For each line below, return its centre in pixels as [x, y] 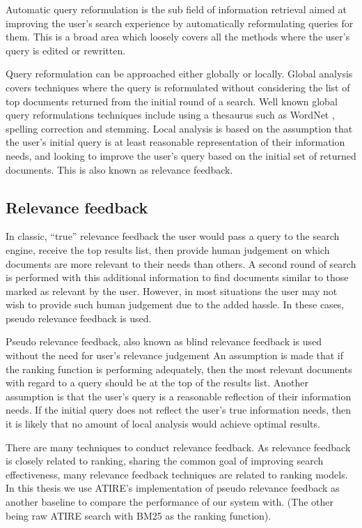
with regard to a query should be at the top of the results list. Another [157, 383]
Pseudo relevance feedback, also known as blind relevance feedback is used [164, 341]
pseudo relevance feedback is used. [79, 318]
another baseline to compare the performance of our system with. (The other [170, 502]
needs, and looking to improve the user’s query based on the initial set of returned [181, 155]
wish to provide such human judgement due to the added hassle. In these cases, [175, 304]
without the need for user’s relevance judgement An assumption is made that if [175, 355]
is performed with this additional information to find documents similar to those [177, 277]
